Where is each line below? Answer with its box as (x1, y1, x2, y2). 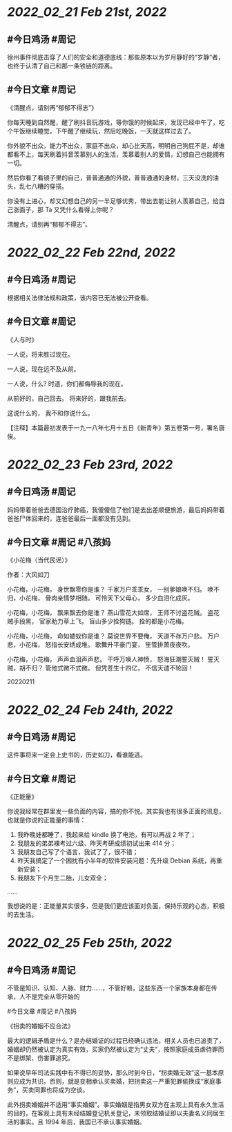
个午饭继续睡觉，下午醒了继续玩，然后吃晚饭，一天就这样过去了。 (7, 126, 195, 135)
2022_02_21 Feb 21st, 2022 (7, 4, 167, 20)
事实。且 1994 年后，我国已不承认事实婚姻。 (19, 1117, 146, 1126)
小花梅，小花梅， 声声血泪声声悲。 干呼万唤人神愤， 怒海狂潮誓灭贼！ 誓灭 (7, 655, 220, 663)
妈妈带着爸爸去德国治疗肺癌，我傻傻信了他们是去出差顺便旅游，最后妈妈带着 (7, 505, 225, 513)
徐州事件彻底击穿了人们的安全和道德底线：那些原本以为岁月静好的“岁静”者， (7, 53, 224, 61)
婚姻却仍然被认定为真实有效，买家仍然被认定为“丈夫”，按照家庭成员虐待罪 (7, 1045, 219, 1054)
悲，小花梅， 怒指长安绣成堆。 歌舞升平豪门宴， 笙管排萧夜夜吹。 (7, 641, 194, 649)
